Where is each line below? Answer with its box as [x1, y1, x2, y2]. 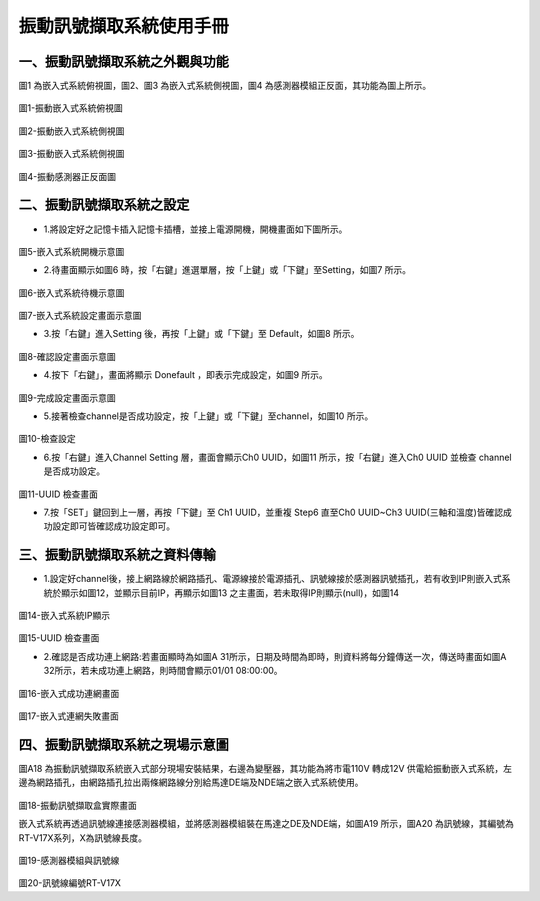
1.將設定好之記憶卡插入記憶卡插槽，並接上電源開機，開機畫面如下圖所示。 [43, 223, 348, 235]
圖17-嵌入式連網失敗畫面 [18, 710, 120, 722]
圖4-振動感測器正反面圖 [18, 170, 117, 182]
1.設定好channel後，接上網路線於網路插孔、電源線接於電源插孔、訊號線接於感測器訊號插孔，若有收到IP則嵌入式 [43, 573, 502, 585]
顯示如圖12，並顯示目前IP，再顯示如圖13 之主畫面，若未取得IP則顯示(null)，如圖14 [60, 586, 400, 599]
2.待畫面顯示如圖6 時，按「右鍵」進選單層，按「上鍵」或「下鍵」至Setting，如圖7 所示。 [43, 264, 412, 276]
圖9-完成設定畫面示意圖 [18, 391, 117, 404]
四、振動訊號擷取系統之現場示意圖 [18, 736, 229, 753]
